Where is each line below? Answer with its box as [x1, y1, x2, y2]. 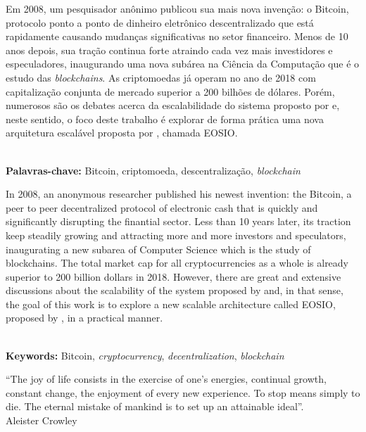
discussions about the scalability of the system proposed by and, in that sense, [6, 283, 343, 298]
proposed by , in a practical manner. [6, 310, 163, 325]
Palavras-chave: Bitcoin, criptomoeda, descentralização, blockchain [6, 163, 301, 177]
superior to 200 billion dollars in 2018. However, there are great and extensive [6, 269, 341, 284]
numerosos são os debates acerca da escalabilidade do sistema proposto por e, [6, 98, 340, 113]
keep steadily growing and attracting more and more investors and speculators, [6, 227, 346, 242]
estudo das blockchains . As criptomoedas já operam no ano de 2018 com [6, 70, 316, 84]
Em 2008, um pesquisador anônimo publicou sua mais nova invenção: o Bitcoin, [6, 1, 349, 15]
